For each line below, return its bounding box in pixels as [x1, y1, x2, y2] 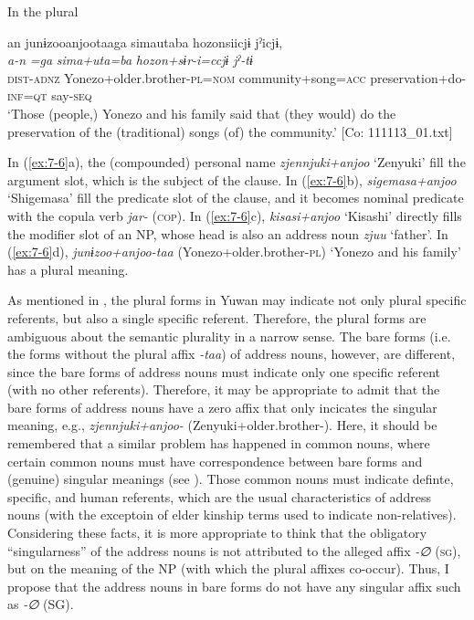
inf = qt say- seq [7, 86, 92, 105]
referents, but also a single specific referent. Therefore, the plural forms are [7, 308, 427, 327]
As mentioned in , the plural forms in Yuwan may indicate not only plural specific [7, 290, 467, 310]
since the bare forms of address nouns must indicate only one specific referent [7, 362, 440, 381]
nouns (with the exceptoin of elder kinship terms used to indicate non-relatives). [7, 505, 457, 524]
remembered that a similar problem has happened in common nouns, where [7, 434, 430, 453]
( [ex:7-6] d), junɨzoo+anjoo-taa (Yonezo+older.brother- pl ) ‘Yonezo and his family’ [7, 242, 461, 261]
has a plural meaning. [7, 259, 129, 278]
